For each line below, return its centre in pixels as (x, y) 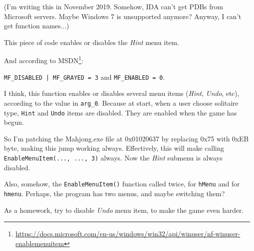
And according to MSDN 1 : (44, 60)
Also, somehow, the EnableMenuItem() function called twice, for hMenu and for (122, 184)
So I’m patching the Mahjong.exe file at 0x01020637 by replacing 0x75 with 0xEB (126, 138)
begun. (14, 122)
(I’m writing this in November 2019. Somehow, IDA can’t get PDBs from (114, 6)
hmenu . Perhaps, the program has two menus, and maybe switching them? (115, 193)
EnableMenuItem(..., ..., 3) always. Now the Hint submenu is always (113, 157)
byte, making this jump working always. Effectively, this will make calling (114, 148)
